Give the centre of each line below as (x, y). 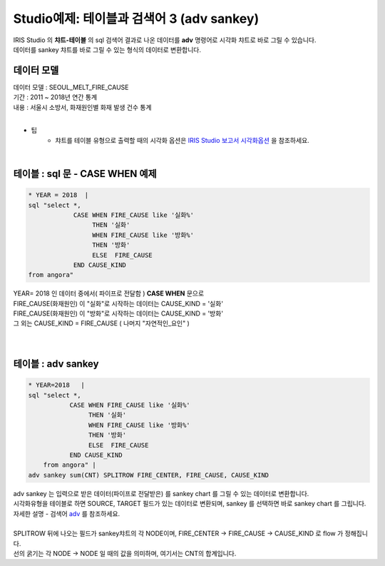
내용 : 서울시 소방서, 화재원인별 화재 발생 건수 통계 (83, 107)
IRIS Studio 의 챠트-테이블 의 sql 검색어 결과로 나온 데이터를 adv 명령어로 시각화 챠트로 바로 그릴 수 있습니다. (165, 40)
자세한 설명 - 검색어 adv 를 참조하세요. (67, 513)
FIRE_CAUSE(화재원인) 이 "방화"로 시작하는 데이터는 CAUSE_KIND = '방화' (118, 313)
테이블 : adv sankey (56, 364)
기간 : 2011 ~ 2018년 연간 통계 (55, 97)
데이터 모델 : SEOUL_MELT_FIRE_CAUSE (71, 87)
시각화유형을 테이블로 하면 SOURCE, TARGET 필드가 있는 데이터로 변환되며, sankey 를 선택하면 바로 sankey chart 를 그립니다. (190, 504)
